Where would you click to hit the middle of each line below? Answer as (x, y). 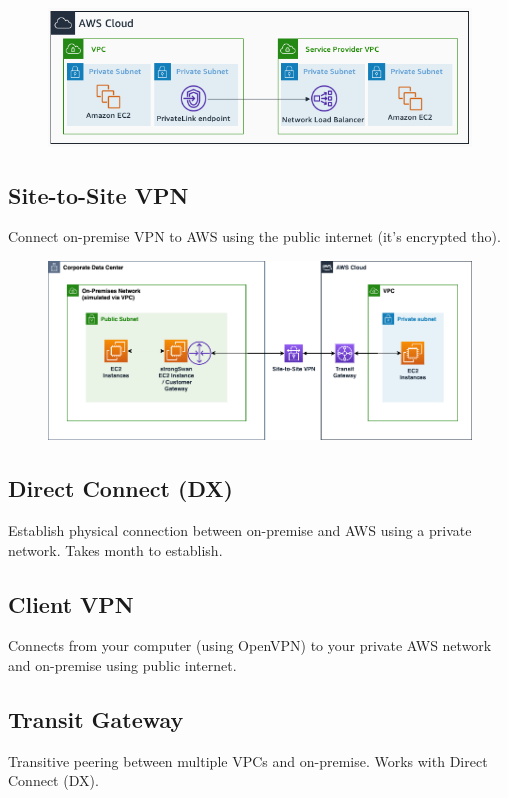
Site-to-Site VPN (98, 194)
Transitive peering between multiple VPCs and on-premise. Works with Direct (248, 760)
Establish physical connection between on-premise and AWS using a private (240, 530)
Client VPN (71, 603)
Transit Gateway (96, 719)
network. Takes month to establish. (115, 549)
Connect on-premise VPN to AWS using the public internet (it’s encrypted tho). (254, 236)
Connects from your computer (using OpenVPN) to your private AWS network (250, 645)
